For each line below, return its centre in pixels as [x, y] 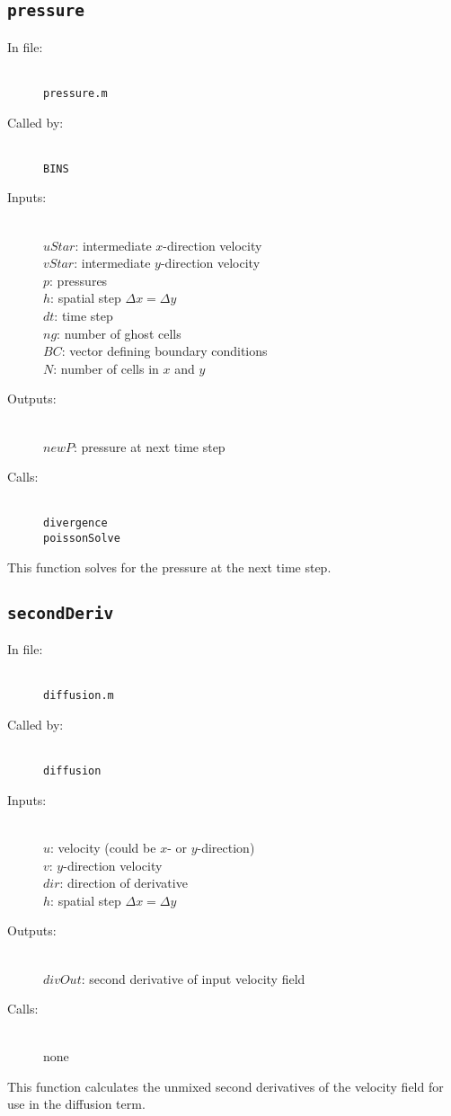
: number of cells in [106, 368]
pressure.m [75, 93]
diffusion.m [79, 696]
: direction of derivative [124, 883]
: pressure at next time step [149, 446]
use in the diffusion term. [76, 1104]
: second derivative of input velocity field [193, 978]
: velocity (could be [103, 847]
